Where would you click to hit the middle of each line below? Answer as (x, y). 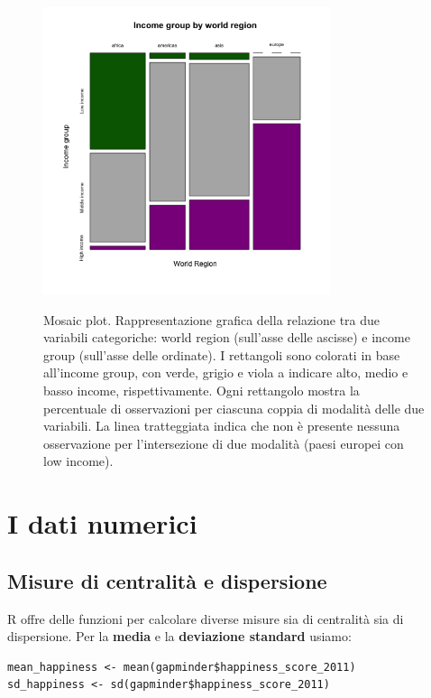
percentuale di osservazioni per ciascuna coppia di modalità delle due (234, 408)
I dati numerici (102, 523)
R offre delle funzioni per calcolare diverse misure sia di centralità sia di (206, 618)
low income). (78, 461)
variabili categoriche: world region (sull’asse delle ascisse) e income (227, 337)
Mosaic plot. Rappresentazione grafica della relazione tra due (212, 319)
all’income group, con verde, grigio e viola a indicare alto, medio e (226, 372)
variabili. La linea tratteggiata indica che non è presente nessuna (222, 426)
